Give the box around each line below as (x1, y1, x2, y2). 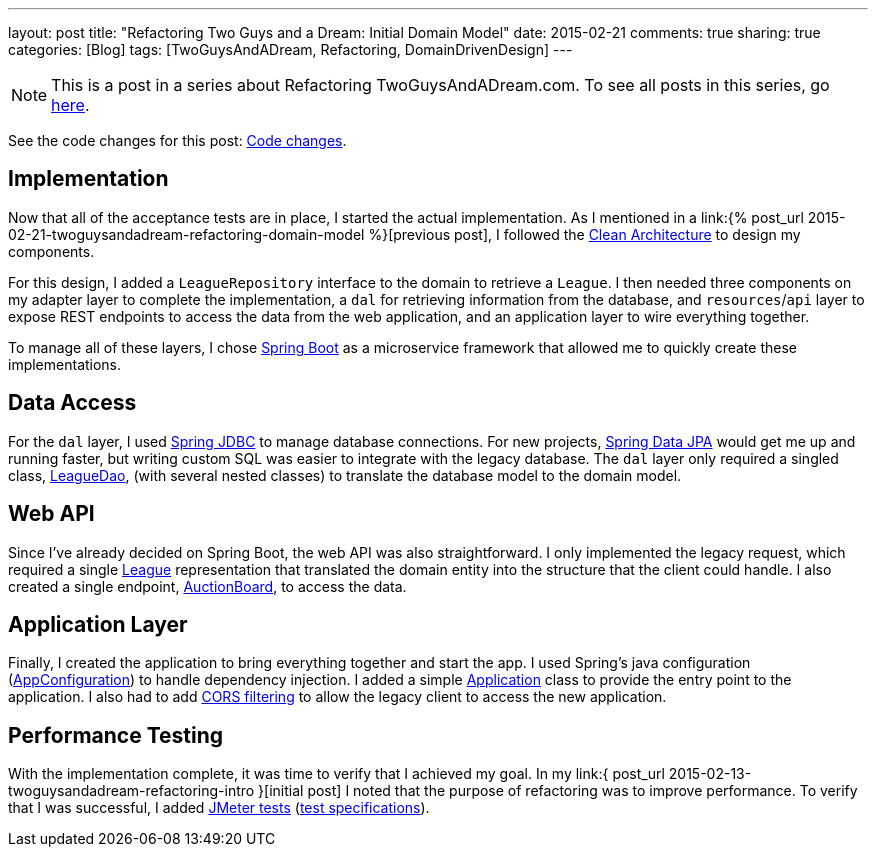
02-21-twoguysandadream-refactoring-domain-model (8, 225, 365, 243)
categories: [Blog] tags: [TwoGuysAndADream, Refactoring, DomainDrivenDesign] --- (8, 41, 573, 58)
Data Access (8, 390, 137, 416)
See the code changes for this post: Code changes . (8, 132, 347, 149)
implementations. (8, 355, 122, 373)
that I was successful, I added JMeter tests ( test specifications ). (8, 799, 430, 817)
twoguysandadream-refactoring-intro (8, 782, 255, 800)
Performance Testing (8, 722, 224, 748)
